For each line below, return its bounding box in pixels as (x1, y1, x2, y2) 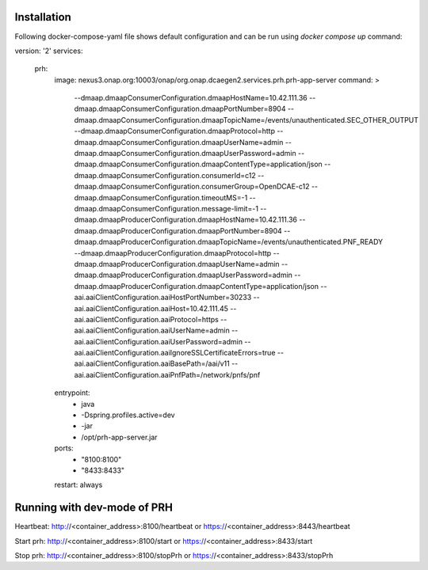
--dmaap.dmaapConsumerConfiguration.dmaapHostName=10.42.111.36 (74, 93, 308, 103)
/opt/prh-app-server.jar (81, 432, 158, 442)
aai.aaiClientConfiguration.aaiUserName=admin (74, 325, 230, 336)
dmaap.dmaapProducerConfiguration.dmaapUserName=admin (74, 259, 281, 268)
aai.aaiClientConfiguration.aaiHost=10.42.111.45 (74, 303, 229, 313)
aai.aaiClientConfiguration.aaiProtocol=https (74, 314, 220, 324)
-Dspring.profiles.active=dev (81, 410, 175, 420)
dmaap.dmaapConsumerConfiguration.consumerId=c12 (74, 170, 257, 180)
